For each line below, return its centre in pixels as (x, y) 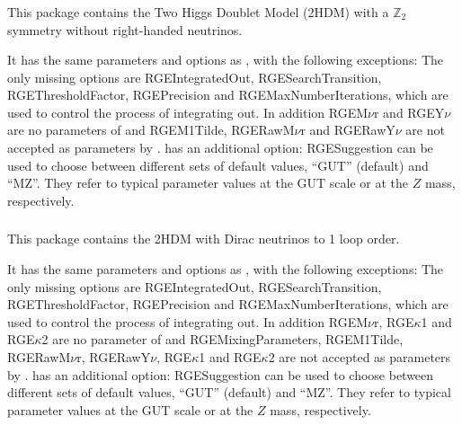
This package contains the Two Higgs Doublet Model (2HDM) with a (198, 11)
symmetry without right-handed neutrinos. (125, 29)
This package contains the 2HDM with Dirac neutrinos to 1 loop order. (204, 239)
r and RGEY (409, 112)
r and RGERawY (348, 130)
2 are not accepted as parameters (360, 356)
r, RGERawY (114, 356)
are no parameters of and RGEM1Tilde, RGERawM (151, 130)
